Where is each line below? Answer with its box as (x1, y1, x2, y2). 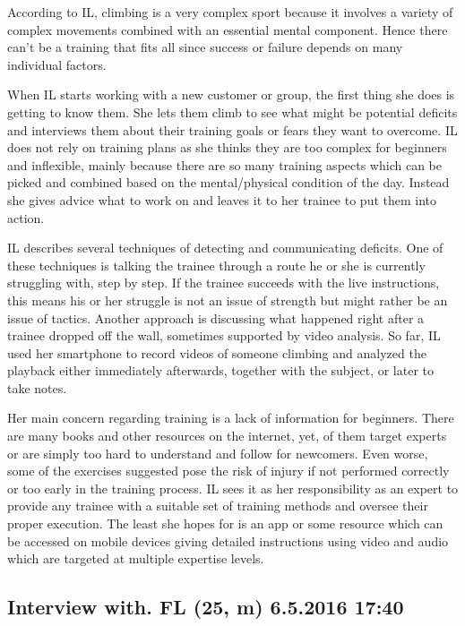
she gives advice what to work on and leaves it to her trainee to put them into (7, 190, 437, 209)
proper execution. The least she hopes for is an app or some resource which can (7, 514, 443, 533)
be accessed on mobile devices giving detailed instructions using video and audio (7, 531, 449, 550)
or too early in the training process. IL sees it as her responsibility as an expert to (7, 478, 459, 497)
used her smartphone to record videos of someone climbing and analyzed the (7, 343, 426, 362)
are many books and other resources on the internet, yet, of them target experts (7, 426, 447, 445)
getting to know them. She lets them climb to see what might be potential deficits (7, 102, 458, 121)
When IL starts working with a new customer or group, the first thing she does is (7, 85, 455, 104)
